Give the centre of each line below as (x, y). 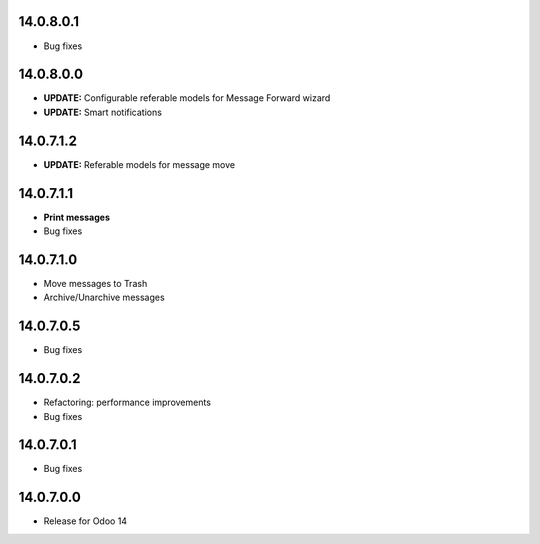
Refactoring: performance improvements (127, 402)
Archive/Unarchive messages (104, 297)
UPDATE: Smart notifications (102, 112)
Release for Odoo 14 (85, 521)
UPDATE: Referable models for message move (139, 164)
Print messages (76, 217)
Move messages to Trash (95, 283)
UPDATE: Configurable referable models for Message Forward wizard (187, 98)
